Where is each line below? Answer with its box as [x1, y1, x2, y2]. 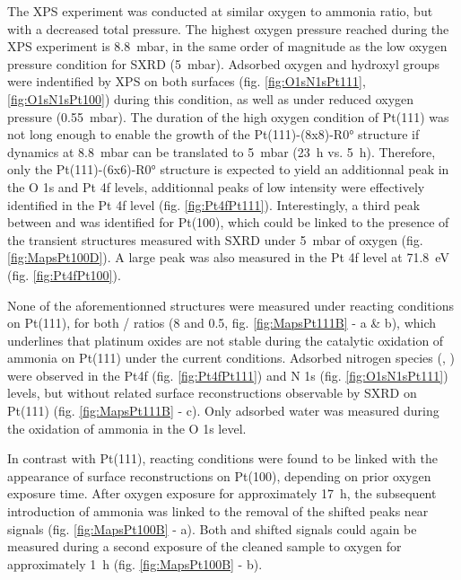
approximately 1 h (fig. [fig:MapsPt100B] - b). [7, 554, 263, 573]
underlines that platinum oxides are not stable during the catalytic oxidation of [7, 330, 444, 349]
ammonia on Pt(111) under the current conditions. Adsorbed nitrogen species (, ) [7, 348, 455, 367]
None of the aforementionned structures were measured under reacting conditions [7, 295, 454, 314]
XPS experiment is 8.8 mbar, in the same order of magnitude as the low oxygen [7, 37, 448, 56]
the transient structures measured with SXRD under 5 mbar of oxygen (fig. [7, 230, 423, 249]
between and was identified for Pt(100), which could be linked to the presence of [7, 213, 449, 232]
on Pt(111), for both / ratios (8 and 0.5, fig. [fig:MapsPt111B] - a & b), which [7, 313, 437, 332]
